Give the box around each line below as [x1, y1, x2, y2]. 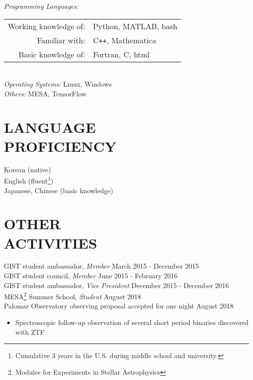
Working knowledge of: [8, 20, 86, 32]
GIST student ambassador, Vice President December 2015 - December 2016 [4, 280, 229, 290]
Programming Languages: [4, 1, 79, 11]
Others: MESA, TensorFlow [4, 88, 87, 98]
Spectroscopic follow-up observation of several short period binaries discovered [15, 317, 249, 327]
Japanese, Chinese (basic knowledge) [4, 185, 113, 195]
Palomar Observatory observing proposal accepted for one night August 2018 [4, 301, 234, 311]
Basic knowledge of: [18, 48, 86, 60]
